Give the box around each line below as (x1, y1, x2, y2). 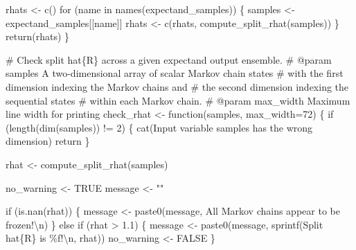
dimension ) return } (6, 134, 90, 148)
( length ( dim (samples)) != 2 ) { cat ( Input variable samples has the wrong (6, 120, 313, 134)
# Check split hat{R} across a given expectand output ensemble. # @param (6, 52, 332, 66)
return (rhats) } (6, 29, 70, 44)
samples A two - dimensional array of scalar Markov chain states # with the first (6, 66, 344, 80)
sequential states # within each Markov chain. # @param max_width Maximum (6, 93, 350, 107)
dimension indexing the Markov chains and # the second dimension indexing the (6, 79, 349, 93)
